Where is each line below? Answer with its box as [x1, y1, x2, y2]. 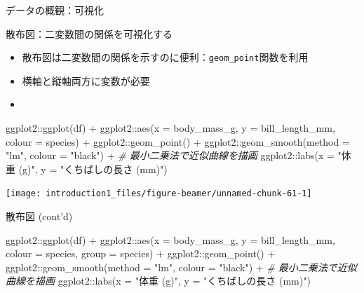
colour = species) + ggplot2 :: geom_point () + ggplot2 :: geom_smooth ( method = [6, 134, 350, 149]
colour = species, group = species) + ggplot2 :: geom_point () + [6, 246, 276, 261]
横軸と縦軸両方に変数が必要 [22, 73, 150, 88]
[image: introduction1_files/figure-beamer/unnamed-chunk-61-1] [6, 189, 312, 199]
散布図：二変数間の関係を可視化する [6, 26, 173, 41]
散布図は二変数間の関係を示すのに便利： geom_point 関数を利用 [22, 50, 309, 64]
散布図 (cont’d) [6, 209, 73, 224]
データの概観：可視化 [6, 3, 104, 17]
